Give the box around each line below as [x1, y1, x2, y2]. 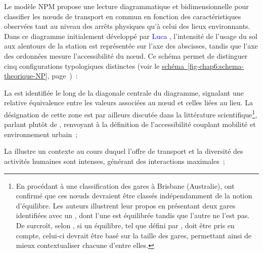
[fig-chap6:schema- [187, 60, 244, 71]
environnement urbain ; [4, 129, 78, 139]
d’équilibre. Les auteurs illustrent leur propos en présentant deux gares [16, 200, 236, 210]
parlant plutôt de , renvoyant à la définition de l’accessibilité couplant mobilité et [4, 119, 256, 130]
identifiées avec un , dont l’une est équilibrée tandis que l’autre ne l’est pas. [16, 210, 250, 221]
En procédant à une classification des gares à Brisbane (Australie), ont [16, 180, 235, 191]
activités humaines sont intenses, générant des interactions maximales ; [4, 155, 225, 166]
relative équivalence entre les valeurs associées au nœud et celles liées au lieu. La [4, 97, 253, 108]
